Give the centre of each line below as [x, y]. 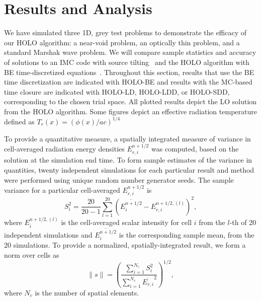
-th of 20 [243, 222]
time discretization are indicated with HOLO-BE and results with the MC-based [128, 82]
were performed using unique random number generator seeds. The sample [119, 179]
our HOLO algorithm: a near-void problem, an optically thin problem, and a [122, 42]
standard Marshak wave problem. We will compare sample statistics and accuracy [130, 52]
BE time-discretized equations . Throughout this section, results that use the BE [129, 72]
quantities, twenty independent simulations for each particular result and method [129, 169]
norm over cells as [32, 254]
